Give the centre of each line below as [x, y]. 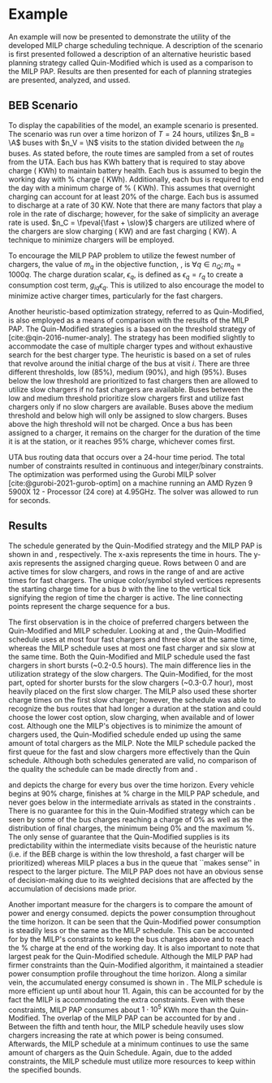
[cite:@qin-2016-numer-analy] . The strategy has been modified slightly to [132, 337]
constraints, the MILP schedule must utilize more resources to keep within [132, 1061]
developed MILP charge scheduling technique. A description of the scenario [136, 45]
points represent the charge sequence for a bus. [89, 606]
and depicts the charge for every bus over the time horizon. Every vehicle [131, 785]
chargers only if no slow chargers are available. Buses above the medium [131, 406]
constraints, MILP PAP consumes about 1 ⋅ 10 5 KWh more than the [119, 1009]
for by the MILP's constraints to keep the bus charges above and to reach [131, 939]
